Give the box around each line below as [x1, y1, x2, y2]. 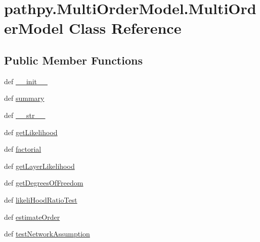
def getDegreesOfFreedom [4, 177, 83, 188]
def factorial [4, 144, 41, 154]
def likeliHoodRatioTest [4, 194, 77, 205]
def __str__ [4, 109, 46, 120]
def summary [4, 93, 45, 103]
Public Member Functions [4, 52, 143, 68]
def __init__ [4, 76, 48, 86]
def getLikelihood [4, 127, 58, 137]
